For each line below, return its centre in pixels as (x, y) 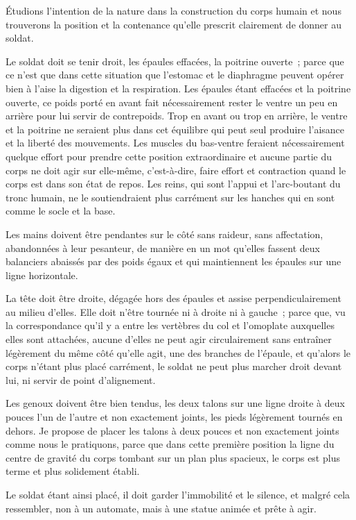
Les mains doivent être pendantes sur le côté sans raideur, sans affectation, (164, 234)
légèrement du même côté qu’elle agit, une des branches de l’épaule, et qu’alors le (178, 352)
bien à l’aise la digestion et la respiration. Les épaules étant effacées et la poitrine (178, 88)
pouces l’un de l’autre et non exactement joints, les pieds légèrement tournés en (174, 417)
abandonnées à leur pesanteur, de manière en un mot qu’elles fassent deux (163, 248)
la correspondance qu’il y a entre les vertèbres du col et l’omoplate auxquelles (170, 325)
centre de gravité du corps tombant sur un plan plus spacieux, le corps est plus (173, 457)
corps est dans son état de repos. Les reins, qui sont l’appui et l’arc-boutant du (173, 184)
